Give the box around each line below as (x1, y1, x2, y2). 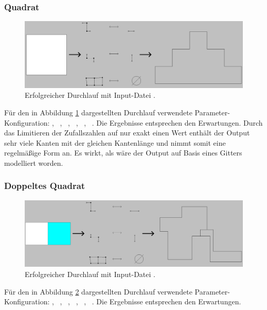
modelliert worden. (4, 157, 63, 168)
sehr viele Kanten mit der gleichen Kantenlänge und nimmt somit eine (4, 137, 226, 148)
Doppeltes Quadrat (4, 179, 85, 192)
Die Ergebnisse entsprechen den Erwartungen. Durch (96, 117, 263, 128)
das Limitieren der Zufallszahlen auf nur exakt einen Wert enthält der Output (4, 127, 250, 138)
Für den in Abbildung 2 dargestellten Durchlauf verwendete (4, 286, 192, 297)
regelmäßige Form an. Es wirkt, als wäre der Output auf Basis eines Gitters (4, 147, 242, 158)
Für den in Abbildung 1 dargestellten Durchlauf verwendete (4, 107, 192, 117)
